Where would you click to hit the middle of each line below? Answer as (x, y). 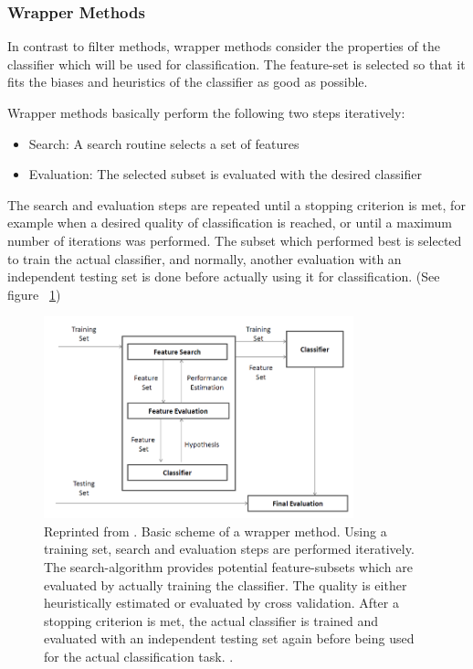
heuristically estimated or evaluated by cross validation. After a (221, 603)
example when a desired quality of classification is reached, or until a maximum (230, 223)
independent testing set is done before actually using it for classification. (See (224, 276)
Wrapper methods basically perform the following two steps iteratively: (206, 112)
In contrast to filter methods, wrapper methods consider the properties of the (224, 46)
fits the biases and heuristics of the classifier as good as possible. (188, 82)
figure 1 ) (34, 294)
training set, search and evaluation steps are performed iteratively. (229, 549)
